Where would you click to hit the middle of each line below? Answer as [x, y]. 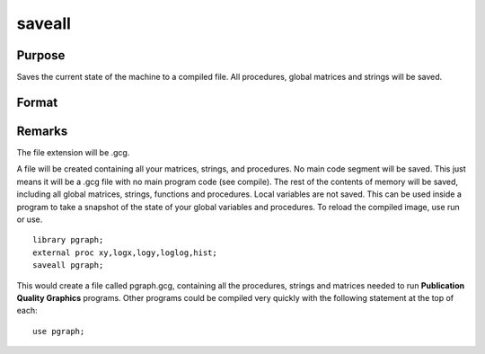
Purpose [41, 55]
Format [37, 102]
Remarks [42, 131]
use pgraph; [59, 331]
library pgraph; [68, 240]
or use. [30, 219]
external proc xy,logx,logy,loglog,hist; [125, 252]
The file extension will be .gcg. [73, 152]
